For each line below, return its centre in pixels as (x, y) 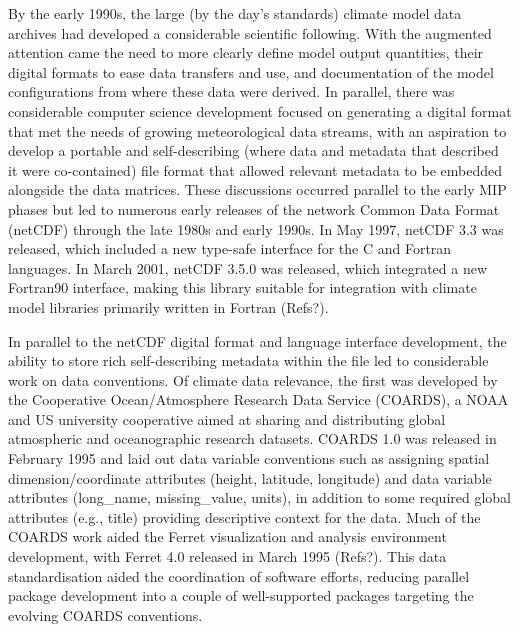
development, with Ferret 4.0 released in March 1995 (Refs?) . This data (227, 556)
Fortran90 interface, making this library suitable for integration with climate (242, 287)
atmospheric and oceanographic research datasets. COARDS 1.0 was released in (252, 438)
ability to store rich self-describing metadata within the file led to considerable (248, 360)
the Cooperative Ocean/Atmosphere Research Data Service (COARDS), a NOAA (258, 399)
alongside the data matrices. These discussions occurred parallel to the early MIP (257, 189)
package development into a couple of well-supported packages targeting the (241, 595)
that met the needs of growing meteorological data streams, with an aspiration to (257, 130)
